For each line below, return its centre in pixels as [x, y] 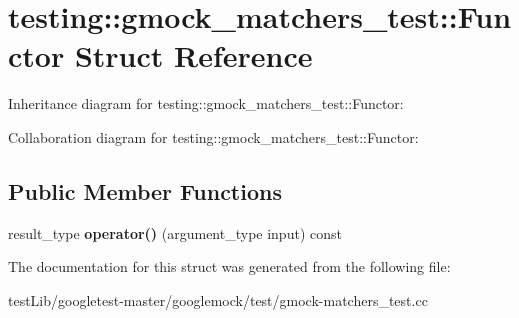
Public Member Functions [145, 190]
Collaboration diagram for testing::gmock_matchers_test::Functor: [213, 136]
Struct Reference [193, 55]
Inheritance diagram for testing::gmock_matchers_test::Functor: [206, 103]
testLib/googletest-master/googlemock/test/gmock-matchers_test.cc [218, 299]
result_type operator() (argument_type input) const [175, 232]
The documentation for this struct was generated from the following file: [229, 266]
